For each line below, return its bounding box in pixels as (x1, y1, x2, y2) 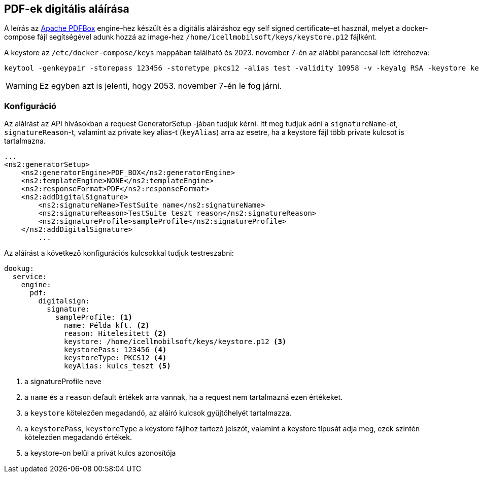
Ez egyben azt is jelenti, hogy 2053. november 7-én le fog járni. (39, 81, 282, 91)
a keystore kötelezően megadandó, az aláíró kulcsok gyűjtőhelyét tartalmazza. (24, 408, 292, 418)
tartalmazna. (4, 137, 46, 146)
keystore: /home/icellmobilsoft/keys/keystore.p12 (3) (64, 337, 287, 346)
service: (12, 272, 47, 281)
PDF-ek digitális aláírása (4, 3, 129, 15)
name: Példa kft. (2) (64, 321, 150, 330)
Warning (6, 81, 38, 91)
